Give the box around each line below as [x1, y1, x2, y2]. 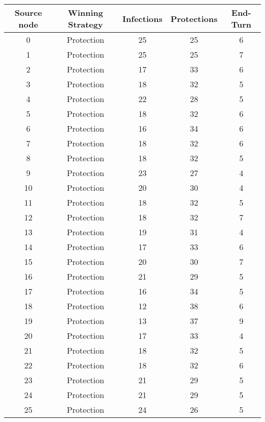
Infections [122, 12, 163, 24]
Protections [170, 12, 218, 24]
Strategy [68, 18, 103, 30]
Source [14, 7, 42, 18]
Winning [68, 7, 103, 18]
